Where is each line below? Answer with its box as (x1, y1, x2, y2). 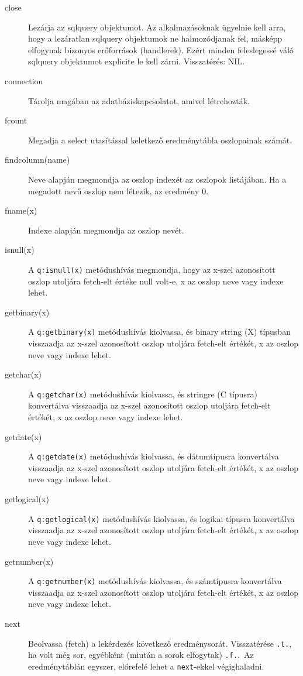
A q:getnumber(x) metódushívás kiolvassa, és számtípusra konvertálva (28, 575, 282, 587)
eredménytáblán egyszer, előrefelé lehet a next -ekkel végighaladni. (28, 660, 264, 672)
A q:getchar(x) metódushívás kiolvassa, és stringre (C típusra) (28, 387, 257, 400)
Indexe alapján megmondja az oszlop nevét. (28, 224, 184, 236)
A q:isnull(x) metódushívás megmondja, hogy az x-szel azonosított (28, 263, 276, 275)
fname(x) (5, 204, 37, 217)
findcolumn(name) (5, 153, 70, 166)
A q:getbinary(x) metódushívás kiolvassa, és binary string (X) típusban (28, 325, 291, 338)
